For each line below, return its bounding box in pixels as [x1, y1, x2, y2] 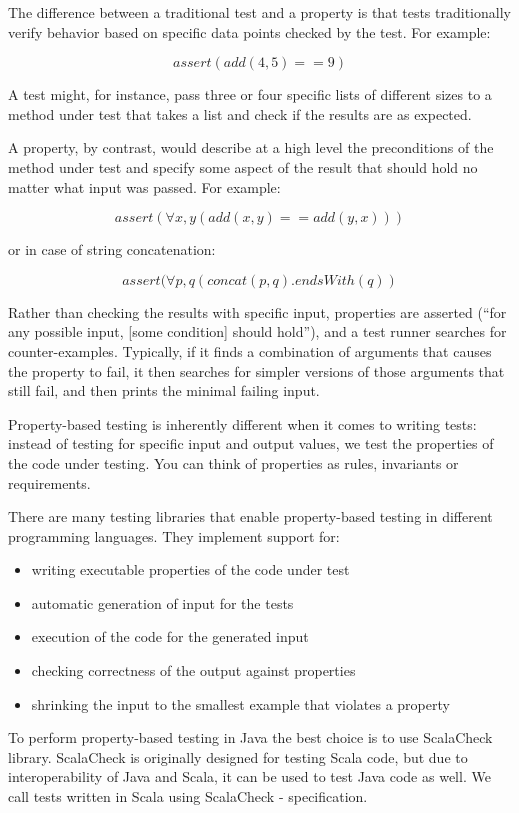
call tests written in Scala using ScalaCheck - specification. [8, 786, 368, 807]
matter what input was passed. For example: [8, 176, 281, 197]
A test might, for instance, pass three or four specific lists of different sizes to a [8, 84, 492, 105]
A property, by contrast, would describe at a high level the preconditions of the [8, 137, 494, 158]
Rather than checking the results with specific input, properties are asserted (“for [8, 301, 507, 322]
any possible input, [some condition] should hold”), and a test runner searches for [8, 321, 507, 342]
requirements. [8, 472, 91, 493]
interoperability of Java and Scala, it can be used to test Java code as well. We [8, 766, 491, 787]
